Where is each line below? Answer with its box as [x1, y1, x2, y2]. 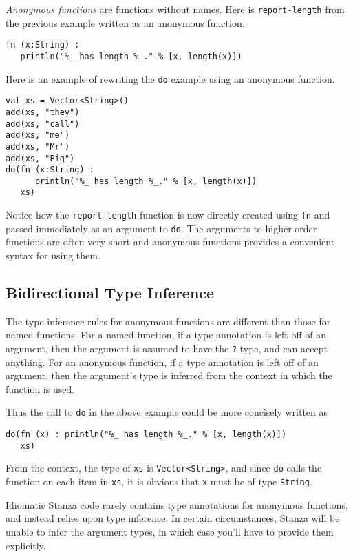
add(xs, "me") [6, 130, 70, 141]
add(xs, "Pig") [6, 153, 75, 163]
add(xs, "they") [6, 107, 80, 117]
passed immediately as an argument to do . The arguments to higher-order [6, 221, 317, 235]
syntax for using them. [6, 248, 100, 263]
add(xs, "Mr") [6, 141, 70, 152]
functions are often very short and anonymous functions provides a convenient [6, 234, 335, 249]
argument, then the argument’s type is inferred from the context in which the [6, 368, 332, 383]
